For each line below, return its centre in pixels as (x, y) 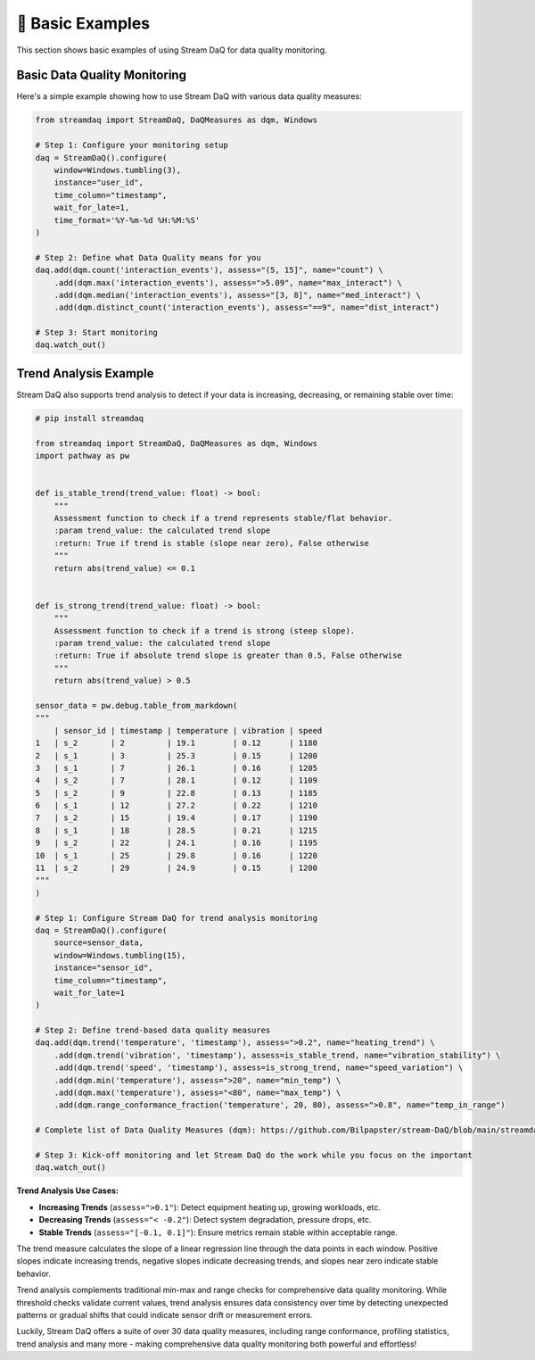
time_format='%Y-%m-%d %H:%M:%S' (127, 220)
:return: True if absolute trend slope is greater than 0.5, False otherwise (228, 655)
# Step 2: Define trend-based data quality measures (153, 1030)
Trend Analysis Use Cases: (68, 1190)
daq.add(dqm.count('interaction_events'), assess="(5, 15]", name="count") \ (209, 270)
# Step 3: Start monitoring (96, 333)
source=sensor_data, (99, 943)
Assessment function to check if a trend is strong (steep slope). (205, 630)
